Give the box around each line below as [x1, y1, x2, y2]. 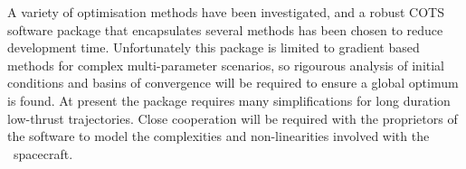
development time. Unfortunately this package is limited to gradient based [7, 38, 420, 57]
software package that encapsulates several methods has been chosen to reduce [7, 20, 443, 39]
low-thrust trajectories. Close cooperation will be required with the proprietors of [7, 108, 458, 127]
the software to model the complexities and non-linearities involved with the [7, 127, 430, 146]
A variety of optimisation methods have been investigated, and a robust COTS [7, 3, 444, 21]
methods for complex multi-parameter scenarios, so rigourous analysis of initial [7, 55, 444, 74]
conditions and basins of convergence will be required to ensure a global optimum [7, 73, 459, 92]
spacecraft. [13, 144, 73, 163]
